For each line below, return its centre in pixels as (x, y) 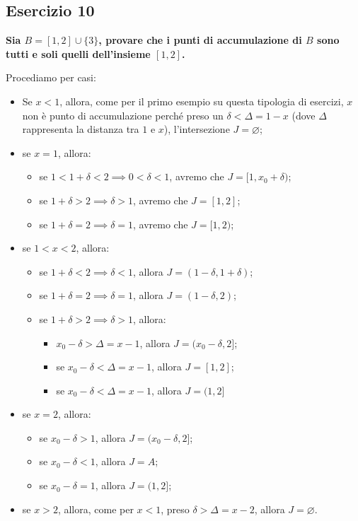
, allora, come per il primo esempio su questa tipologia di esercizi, (202, 101)
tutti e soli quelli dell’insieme (78, 53)
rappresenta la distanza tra (81, 129)
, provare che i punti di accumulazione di (200, 40)
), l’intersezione (197, 129)
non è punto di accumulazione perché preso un (123, 115)
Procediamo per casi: (51, 77)
